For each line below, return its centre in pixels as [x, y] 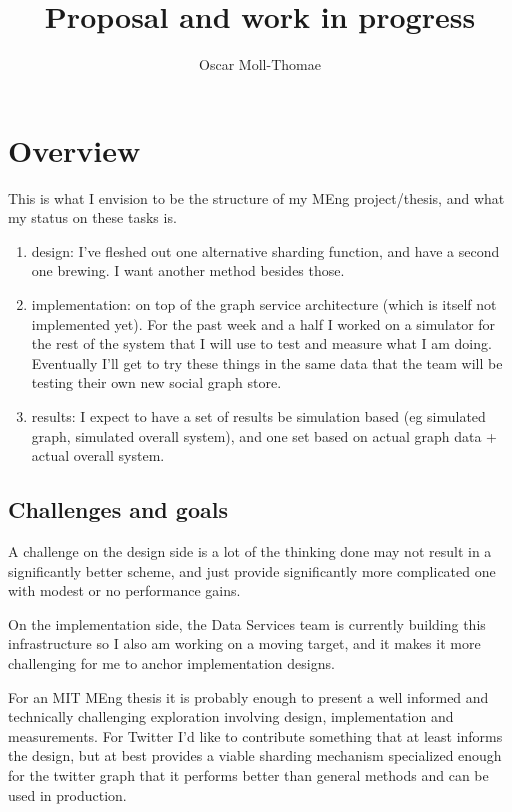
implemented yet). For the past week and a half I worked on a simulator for [263, 323]
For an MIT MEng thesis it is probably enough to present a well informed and [248, 696]
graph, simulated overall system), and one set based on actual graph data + [264, 435]
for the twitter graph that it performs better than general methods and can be [248, 774]
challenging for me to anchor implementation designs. [171, 662]
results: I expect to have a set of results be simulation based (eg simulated [258, 416]
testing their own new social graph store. [156, 382]
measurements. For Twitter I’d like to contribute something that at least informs [255, 735]
